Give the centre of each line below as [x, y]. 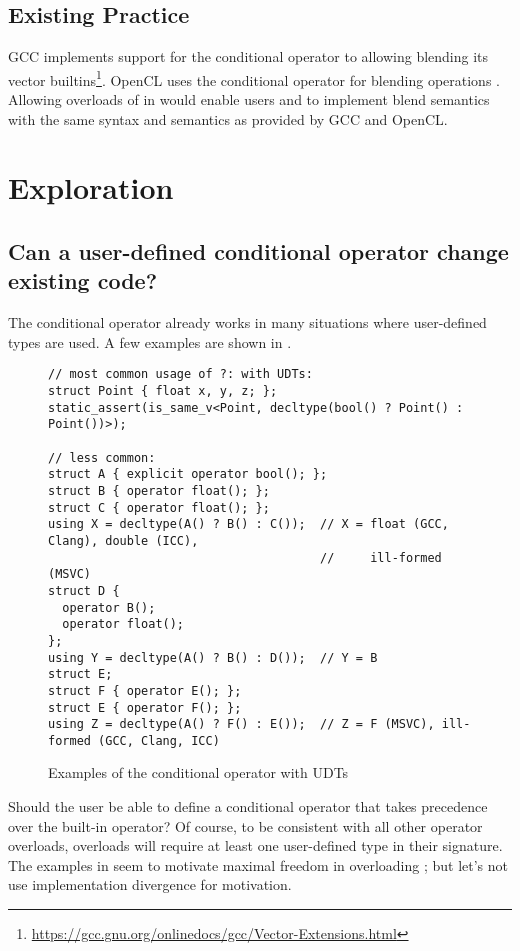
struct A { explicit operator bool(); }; [188, 474]
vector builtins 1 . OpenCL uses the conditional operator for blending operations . [254, 78]
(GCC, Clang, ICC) [159, 740]
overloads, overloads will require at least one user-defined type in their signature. [255, 845]
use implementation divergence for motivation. [150, 884]
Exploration [91, 187]
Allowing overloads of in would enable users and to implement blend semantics [249, 99]
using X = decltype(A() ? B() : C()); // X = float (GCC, [248, 524]
